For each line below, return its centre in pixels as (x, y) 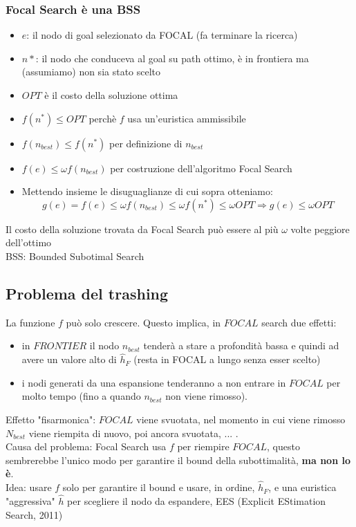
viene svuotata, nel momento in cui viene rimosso (241, 419)
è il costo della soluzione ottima (111, 95)
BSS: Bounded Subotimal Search (75, 256)
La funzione (30, 322)
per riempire (203, 446)
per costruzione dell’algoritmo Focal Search (201, 168)
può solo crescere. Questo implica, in (143, 322)
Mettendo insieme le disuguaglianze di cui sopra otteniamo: (147, 191)
